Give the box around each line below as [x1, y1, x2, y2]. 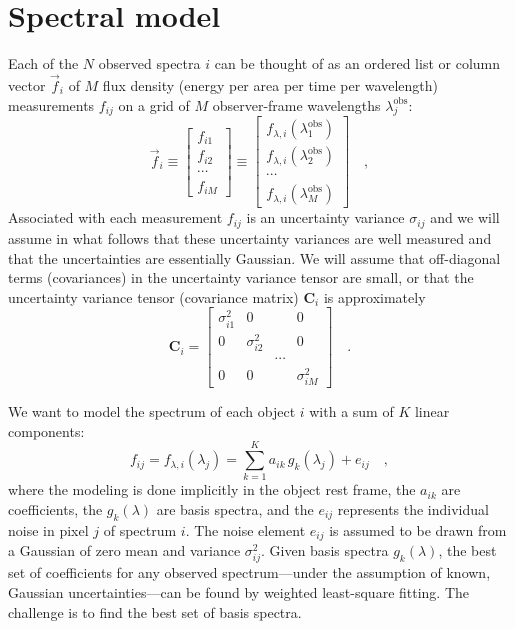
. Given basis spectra [260, 540, 389, 561]
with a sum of [309, 401, 394, 422]
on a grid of [118, 94, 190, 115]
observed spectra [98, 53, 201, 74]
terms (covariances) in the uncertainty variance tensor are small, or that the [8, 267, 474, 288]
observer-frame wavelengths [212, 94, 381, 115]
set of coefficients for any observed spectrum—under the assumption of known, [8, 562, 491, 583]
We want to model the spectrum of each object [8, 401, 296, 422]
